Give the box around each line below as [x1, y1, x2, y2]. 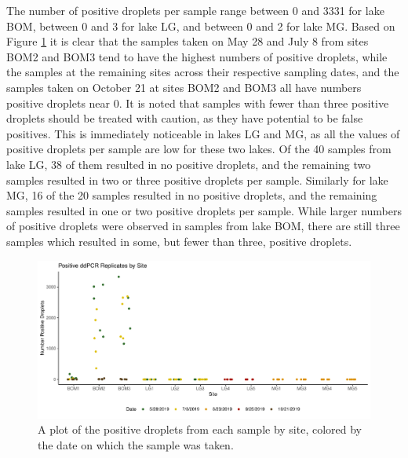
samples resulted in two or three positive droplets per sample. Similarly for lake [6, 171, 388, 188]
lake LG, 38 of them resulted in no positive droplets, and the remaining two [6, 156, 371, 172]
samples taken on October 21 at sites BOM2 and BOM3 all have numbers [6, 79, 362, 95]
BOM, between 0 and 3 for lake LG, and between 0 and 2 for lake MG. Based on [6, 17, 395, 34]
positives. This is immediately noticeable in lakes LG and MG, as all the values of [6, 125, 400, 141]
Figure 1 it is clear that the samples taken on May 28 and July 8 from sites [6, 33, 369, 49]
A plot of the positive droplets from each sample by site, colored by [38, 421, 362, 438]
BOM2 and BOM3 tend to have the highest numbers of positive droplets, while [6, 48, 388, 64]
